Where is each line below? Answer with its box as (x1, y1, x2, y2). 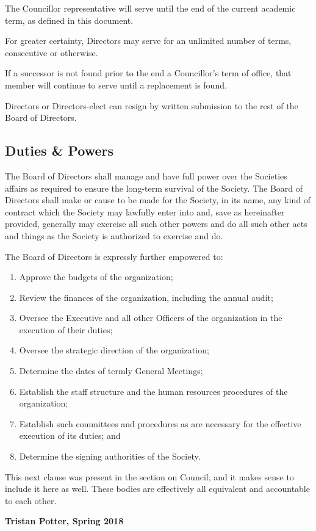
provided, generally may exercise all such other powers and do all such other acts (5, 217, 307, 230)
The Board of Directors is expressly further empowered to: (5, 250, 223, 262)
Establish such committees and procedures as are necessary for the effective (19, 417, 301, 430)
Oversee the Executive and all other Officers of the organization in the (19, 311, 282, 324)
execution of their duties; (19, 323, 113, 336)
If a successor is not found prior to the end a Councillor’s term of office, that (5, 67, 292, 79)
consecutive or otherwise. (5, 46, 98, 59)
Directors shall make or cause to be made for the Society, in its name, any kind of (5, 193, 311, 206)
